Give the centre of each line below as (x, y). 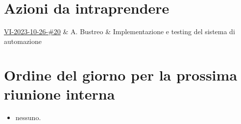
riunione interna (60, 93)
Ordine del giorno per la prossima (121, 74)
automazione (23, 41)
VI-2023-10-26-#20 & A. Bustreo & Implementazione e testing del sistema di (120, 31)
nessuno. (28, 117)
